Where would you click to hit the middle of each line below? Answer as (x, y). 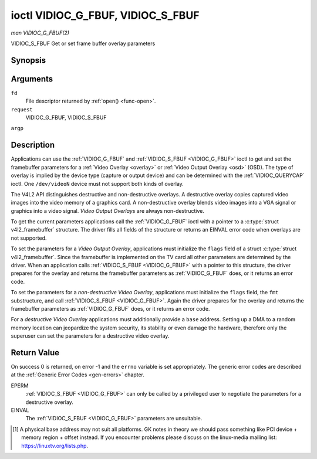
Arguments (32, 79)
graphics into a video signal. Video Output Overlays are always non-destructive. (108, 210)
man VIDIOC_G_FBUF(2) (40, 33)
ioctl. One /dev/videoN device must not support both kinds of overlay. (97, 183)
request (22, 109)
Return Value (35, 353)
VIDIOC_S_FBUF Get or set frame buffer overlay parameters (83, 43)
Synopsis (28, 60)
